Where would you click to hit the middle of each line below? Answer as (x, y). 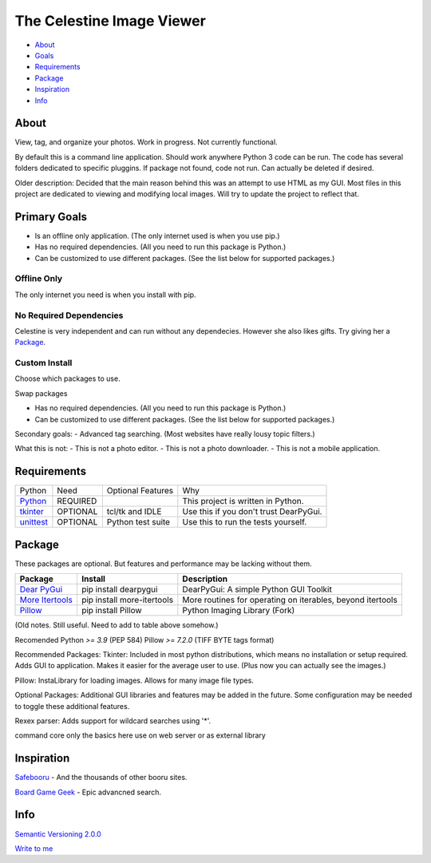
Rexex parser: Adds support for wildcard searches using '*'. (113, 720)
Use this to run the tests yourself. (245, 522)
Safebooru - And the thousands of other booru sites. (101, 778)
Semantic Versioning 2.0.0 (58, 833)
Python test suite (138, 522)
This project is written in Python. (243, 501)
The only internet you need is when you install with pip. (105, 295)
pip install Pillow (112, 611)
